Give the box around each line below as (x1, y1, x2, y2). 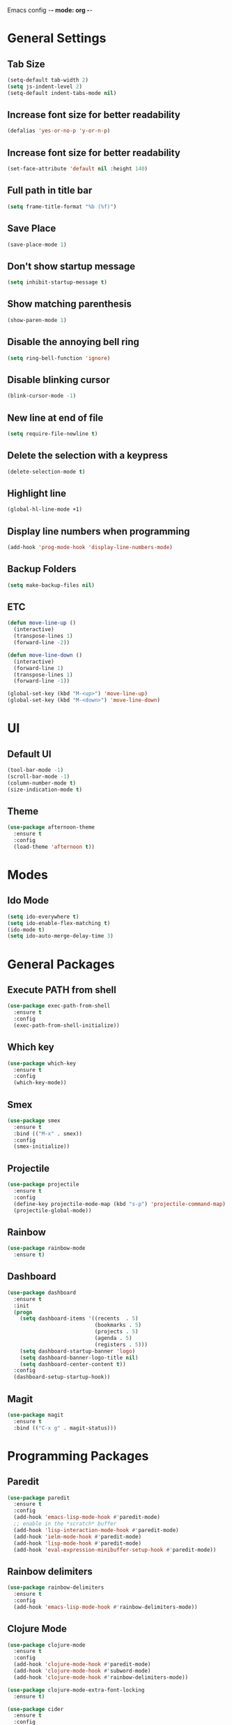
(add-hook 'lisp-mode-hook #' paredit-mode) (13, 1540, 141, 1547)
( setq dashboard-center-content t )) (20, 1360, 127, 1368)
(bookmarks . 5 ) (94, 1322, 141, 1329)
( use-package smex (7, 1117, 61, 1124)
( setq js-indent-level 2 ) (7, 83, 82, 90)
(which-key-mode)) (13, 1079, 68, 1086)
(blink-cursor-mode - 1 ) (7, 393, 77, 400)
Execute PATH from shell (7, 984, 116, 996)
